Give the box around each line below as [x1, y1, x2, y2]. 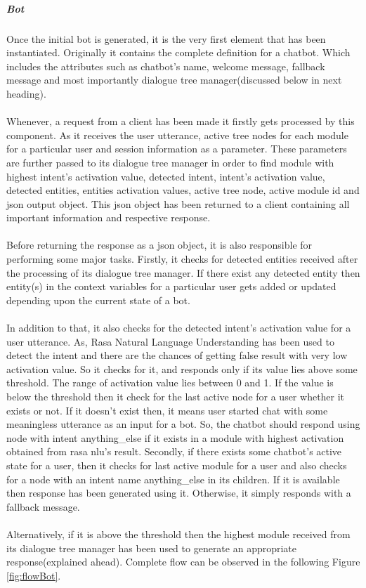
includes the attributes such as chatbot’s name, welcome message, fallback [6, 58, 325, 73]
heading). [6, 86, 46, 100]
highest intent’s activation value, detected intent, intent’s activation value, [6, 169, 325, 183]
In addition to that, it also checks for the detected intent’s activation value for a [6, 320, 351, 335]
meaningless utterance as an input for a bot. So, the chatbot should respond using [6, 417, 360, 431]
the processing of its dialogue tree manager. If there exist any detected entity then [6, 265, 360, 280]
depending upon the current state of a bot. [6, 292, 190, 307]
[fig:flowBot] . [6, 568, 61, 582]
